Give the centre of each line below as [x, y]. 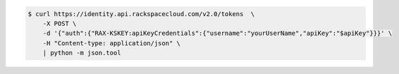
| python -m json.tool [82, 53]
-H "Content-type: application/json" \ [112, 43]
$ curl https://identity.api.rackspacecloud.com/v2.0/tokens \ [141, 14]
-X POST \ [60, 23]
